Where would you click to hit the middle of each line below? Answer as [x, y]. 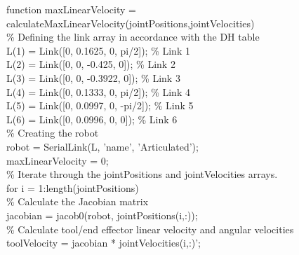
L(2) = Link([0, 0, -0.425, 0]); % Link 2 [91, 64]
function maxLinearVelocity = [71, 9]
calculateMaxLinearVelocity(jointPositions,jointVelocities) [131, 23]
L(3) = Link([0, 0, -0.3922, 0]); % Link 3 [93, 77]
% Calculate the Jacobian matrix [78, 201]
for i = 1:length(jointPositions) [73, 187]
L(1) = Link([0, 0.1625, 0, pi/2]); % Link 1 [98, 50]
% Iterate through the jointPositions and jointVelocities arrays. [142, 174]
